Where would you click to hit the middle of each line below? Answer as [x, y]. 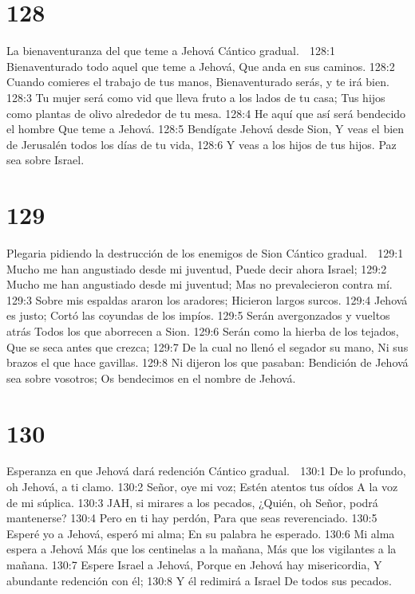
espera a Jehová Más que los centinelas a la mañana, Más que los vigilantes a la [202, 549]
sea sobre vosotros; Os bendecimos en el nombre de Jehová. [151, 378]
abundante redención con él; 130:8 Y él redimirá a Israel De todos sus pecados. [199, 580]
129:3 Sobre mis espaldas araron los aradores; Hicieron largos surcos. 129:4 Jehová [207, 299]
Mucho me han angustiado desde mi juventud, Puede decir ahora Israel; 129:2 [197, 268]
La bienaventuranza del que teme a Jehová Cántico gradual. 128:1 [171, 51]
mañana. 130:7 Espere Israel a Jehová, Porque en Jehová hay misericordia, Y [194, 565]
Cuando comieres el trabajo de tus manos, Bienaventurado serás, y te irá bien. [198, 82]
